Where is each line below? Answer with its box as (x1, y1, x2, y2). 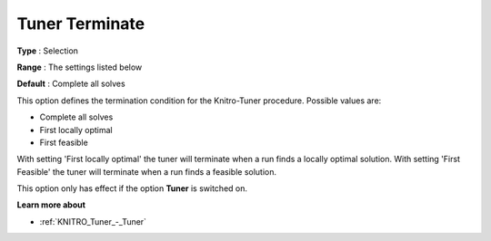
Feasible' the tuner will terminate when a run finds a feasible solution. (16, 166, 277, 177)
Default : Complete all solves (16, 78, 126, 90)
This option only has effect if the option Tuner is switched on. (16, 183, 248, 194)
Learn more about (16, 199, 86, 210)
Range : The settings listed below (16, 62, 143, 72)
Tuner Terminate (16, 14, 145, 34)
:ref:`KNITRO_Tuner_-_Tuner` (39, 216, 147, 227)
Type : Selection (16, 45, 79, 56)
